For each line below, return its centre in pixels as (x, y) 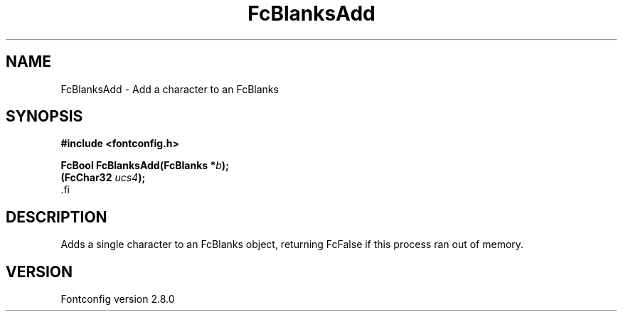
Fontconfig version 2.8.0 (118, 299)
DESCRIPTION (57, 217)
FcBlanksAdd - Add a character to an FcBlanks (170, 89)
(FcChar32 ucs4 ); (103, 178)
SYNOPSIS (44, 117)
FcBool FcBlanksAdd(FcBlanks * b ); (145, 166)
